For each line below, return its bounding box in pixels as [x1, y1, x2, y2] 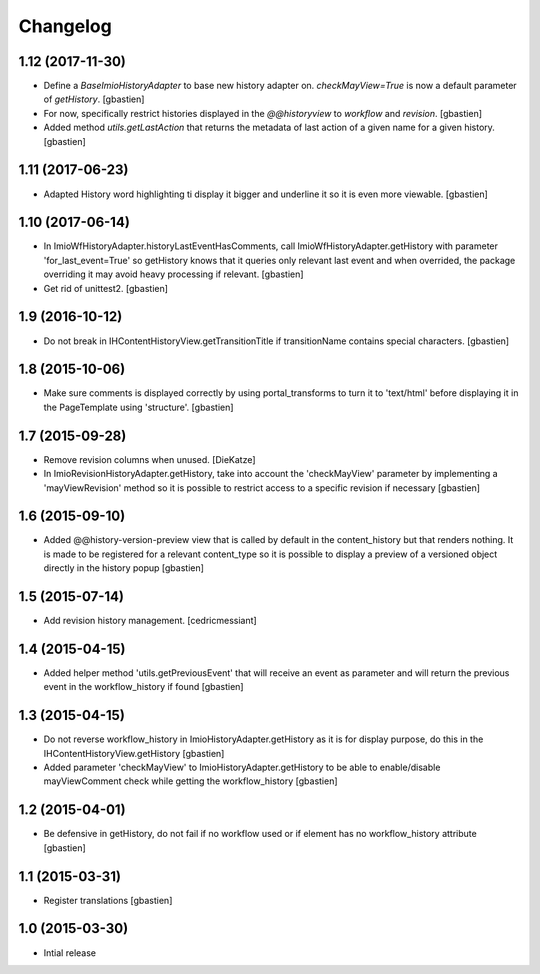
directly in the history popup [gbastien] [43, 562, 205, 574]
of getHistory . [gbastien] [43, 93, 145, 105]
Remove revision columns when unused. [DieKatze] [43, 453, 256, 465]
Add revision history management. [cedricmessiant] [43, 615, 257, 627]
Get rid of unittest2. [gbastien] [43, 282, 169, 294]
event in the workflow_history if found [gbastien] [43, 681, 244, 693]
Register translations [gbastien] [43, 894, 173, 906]
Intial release [43, 946, 97, 959]
